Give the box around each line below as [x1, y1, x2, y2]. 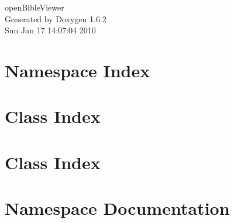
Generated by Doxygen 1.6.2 [5, 12, 106, 25]
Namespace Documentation [5, 196, 230, 220]
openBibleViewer [5, 1, 64, 13]
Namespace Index [5, 58, 150, 82]
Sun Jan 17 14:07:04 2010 [5, 24, 96, 36]
